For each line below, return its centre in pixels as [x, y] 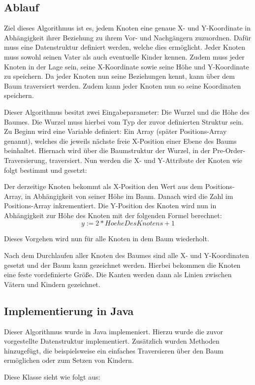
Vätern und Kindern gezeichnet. [52, 284]
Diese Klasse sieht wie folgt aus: [52, 377]
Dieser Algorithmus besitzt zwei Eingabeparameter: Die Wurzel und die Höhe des [127, 112]
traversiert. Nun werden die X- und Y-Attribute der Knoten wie [145, 160]
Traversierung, [26, 160]
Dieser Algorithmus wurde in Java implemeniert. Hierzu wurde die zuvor [113, 331]
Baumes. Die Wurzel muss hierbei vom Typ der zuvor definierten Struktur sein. [124, 121]
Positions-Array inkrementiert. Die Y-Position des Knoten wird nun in [110, 206]
